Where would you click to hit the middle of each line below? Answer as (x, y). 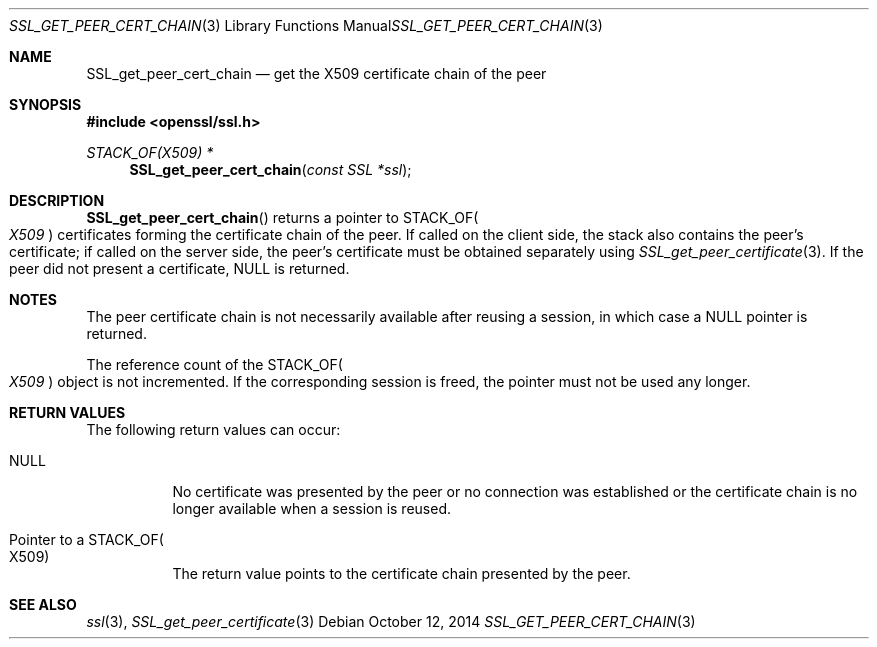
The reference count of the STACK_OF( (214, 364)
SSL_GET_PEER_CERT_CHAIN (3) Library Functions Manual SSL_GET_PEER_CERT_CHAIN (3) (306, 25)
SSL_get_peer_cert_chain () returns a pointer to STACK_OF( (282, 217)
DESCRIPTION (57, 200)
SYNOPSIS (45, 104)
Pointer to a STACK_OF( (86, 539)
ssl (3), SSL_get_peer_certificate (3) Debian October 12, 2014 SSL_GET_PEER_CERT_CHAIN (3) (391, 621)
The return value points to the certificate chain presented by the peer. (401, 573)
